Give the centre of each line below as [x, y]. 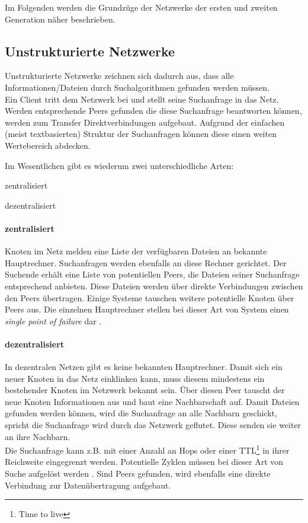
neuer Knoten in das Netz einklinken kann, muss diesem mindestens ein [135, 378]
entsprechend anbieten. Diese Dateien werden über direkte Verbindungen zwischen [154, 286]
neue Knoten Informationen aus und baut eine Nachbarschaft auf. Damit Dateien [152, 401]
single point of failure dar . [53, 321]
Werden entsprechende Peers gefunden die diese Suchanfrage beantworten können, [153, 111]
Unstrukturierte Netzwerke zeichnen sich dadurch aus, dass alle [119, 76]
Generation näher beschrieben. [60, 19]
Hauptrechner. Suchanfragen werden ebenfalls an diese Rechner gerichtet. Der [146, 262]
